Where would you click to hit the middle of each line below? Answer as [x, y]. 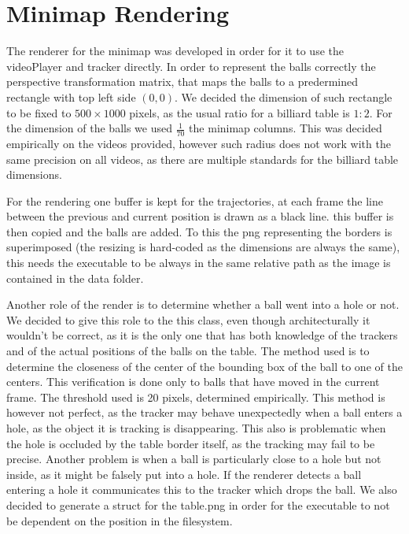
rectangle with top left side [71, 96]
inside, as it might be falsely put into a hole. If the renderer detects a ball [184, 474]
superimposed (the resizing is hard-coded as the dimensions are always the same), [203, 247]
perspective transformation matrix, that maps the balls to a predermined [182, 82]
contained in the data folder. [75, 278]
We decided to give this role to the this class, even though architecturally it [188, 319]
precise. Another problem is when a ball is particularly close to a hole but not [194, 459]
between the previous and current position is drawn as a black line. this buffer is [200, 216]
